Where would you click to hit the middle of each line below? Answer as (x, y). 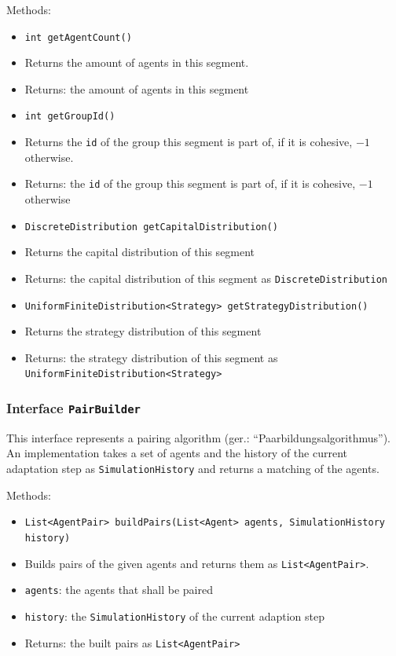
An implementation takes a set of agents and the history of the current (177, 453)
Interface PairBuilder (73, 407)
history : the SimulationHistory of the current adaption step (175, 616)
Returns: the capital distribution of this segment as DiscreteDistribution (206, 278)
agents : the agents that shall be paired (119, 590)
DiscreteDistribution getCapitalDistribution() (151, 227)
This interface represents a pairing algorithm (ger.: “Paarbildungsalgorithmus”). (198, 437)
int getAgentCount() (78, 37)
